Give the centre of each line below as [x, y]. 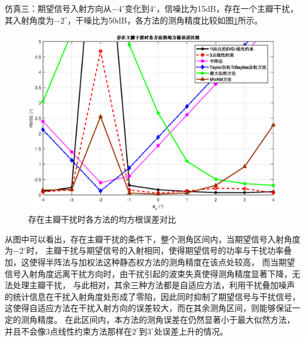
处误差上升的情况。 [191, 331]
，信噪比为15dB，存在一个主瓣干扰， [227, 8]
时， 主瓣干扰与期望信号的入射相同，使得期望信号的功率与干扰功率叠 [159, 250]
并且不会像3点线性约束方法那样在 [68, 331]
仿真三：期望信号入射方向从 [58, 8]
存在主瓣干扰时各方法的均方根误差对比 [102, 219]
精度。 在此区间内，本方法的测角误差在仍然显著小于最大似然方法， [166, 319]
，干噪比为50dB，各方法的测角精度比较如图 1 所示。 [165, 20]
